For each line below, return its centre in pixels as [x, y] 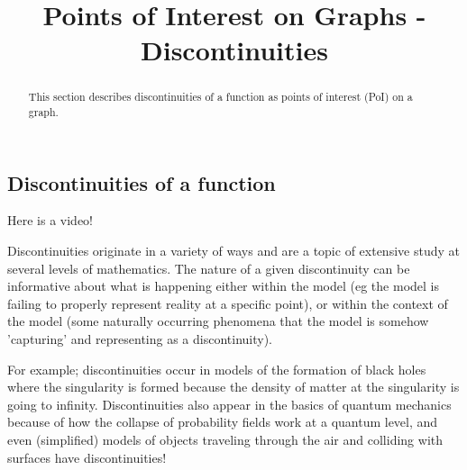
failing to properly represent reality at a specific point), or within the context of [228, 303]
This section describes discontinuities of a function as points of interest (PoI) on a [220, 97]
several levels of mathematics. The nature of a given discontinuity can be [209, 268]
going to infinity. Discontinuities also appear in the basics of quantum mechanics [229, 404]
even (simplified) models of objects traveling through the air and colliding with [225, 440]
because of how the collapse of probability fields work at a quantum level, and [223, 422]
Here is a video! [50, 220]
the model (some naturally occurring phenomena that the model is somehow [218, 321]
